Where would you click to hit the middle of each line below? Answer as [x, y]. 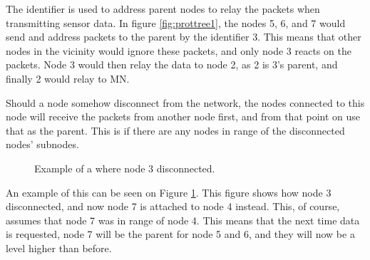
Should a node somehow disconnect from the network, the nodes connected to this [185, 102]
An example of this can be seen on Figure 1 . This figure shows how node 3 [169, 192]
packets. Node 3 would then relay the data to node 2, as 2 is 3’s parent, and [172, 64]
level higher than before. [59, 248]
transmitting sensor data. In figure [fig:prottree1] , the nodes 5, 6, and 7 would [176, 22]
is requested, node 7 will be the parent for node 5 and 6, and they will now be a [180, 234]
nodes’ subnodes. [42, 144]
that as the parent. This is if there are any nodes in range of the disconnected [175, 130]
